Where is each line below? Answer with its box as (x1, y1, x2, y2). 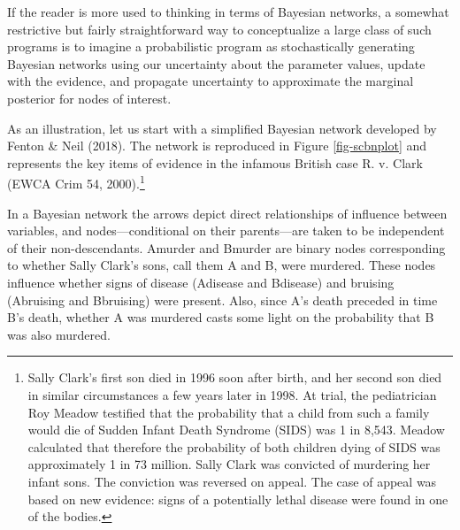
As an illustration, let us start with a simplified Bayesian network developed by (7, 119, 437, 137)
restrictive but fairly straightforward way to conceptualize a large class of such (7, 19, 432, 38)
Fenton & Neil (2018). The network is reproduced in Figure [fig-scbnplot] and (7, 136, 427, 155)
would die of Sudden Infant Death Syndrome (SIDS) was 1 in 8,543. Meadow (27, 420, 445, 439)
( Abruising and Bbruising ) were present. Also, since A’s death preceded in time (7, 290, 438, 309)
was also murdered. (7, 325, 111, 343)
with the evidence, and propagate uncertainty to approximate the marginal (7, 72, 414, 90)
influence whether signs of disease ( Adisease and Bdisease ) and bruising (7, 273, 395, 291)
